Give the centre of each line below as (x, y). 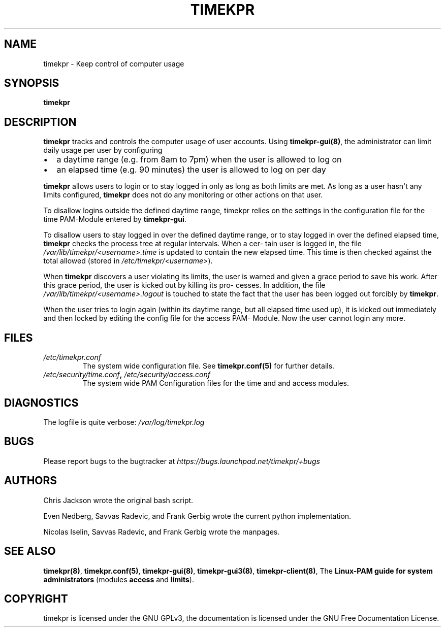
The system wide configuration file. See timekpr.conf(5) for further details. (209, 366)
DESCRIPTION (40, 122)
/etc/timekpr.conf (72, 357)
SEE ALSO (30, 551)
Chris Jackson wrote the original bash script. (118, 500)
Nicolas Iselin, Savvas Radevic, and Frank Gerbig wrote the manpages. (162, 532)
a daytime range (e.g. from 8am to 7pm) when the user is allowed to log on (199, 160)
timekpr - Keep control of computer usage (114, 63)
